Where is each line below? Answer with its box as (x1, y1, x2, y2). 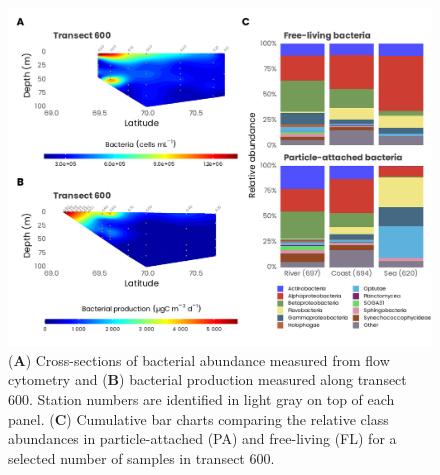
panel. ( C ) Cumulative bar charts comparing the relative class (8, 408, 389, 429)
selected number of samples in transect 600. (8, 447, 275, 468)
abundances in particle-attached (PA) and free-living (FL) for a (8, 428, 397, 449)
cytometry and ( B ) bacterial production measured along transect (8, 369, 407, 390)
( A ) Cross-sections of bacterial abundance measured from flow (8, 349, 390, 370)
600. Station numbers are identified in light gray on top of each (8, 389, 395, 410)
